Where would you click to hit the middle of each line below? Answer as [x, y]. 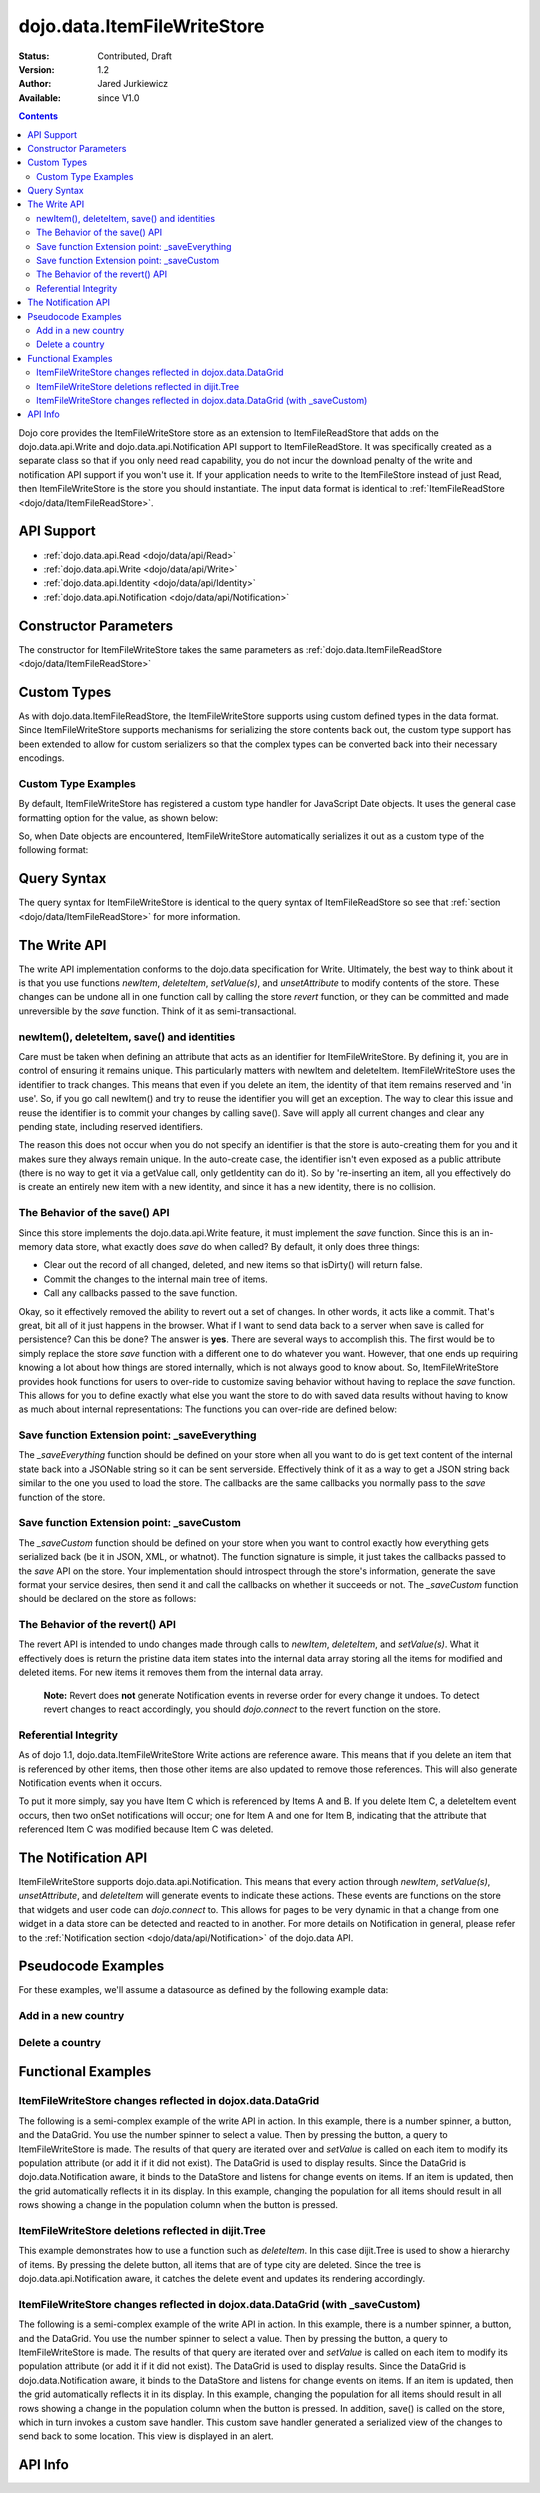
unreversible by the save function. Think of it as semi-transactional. [157, 1011]
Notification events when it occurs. [90, 1782]
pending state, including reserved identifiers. [111, 1126]
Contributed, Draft [134, 56]
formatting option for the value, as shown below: [118, 817]
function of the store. [62, 1497]
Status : [34, 56]
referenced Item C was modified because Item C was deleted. [146, 1829]
